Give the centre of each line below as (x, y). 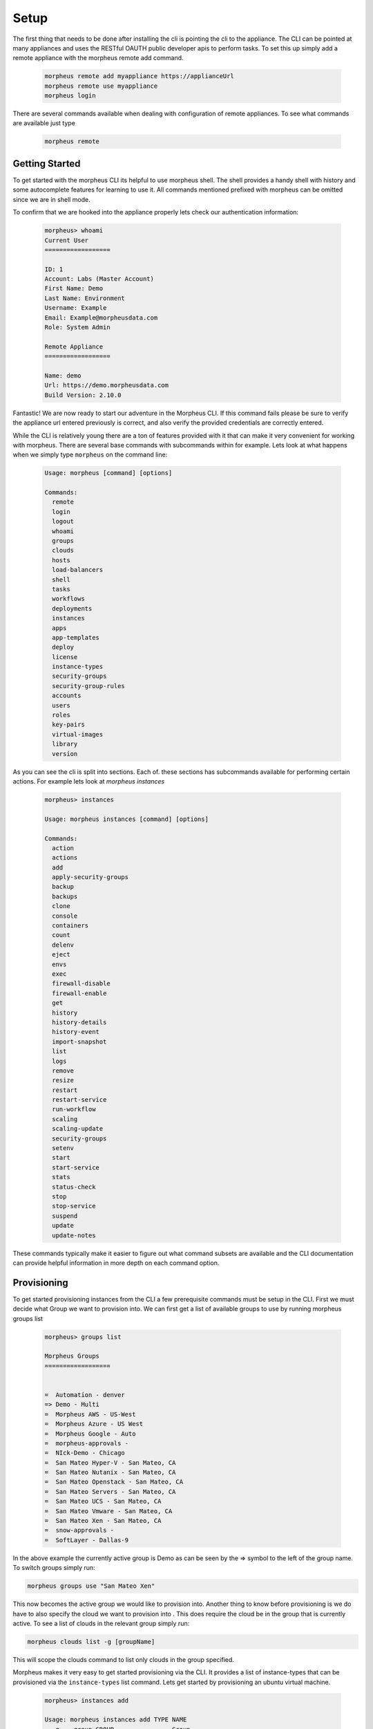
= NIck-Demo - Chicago (85, 1453)
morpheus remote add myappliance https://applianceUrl (139, 76)
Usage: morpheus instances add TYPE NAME (116, 1720)
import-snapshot (79, 1042)
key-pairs (69, 725)
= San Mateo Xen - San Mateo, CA (103, 1521)
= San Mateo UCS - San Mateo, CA (103, 1501)
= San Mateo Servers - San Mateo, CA (110, 1491)
